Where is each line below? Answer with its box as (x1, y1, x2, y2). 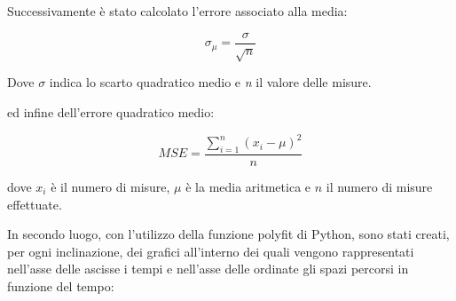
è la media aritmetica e (185, 177, 311, 195)
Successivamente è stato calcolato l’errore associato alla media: (7, 2, 348, 20)
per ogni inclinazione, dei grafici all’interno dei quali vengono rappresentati (7, 242, 414, 260)
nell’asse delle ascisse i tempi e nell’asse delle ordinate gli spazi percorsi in (7, 259, 409, 278)
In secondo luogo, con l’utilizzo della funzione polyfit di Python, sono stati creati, (7, 225, 450, 243)
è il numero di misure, (51, 177, 170, 195)
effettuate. (7, 194, 62, 213)
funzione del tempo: (7, 276, 114, 295)
